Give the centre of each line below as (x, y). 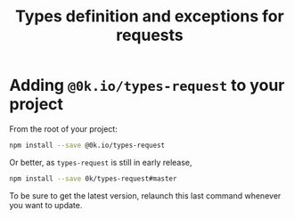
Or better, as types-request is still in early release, (101, 162)
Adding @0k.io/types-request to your (147, 85)
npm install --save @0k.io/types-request (87, 145)
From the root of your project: (63, 129)
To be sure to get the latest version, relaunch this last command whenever (145, 195)
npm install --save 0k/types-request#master (93, 178)
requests (150, 35)
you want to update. (46, 205)
